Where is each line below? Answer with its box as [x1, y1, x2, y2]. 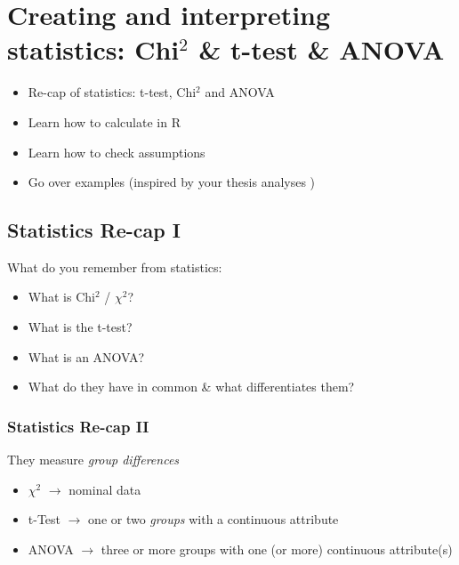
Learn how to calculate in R [28, 112, 181, 131]
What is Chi [28, 287, 95, 306]
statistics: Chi [7, 31, 180, 68]
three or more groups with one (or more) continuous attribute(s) [101, 539, 453, 558]
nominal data [68, 480, 141, 498]
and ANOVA [205, 83, 275, 101]
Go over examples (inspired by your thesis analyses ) [28, 173, 316, 191]
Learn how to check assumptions [28, 142, 205, 161]
